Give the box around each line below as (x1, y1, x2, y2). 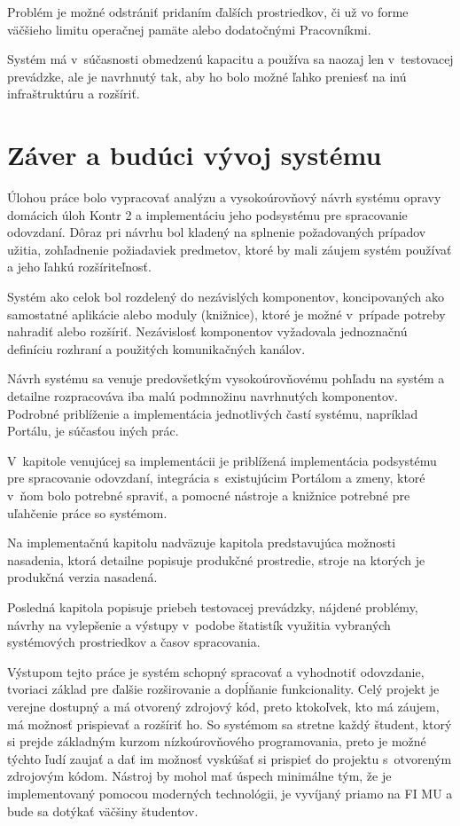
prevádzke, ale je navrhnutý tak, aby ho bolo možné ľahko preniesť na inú (7, 67, 407, 85)
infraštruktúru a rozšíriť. (7, 84, 140, 103)
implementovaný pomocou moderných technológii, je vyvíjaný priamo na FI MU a (7, 783, 453, 802)
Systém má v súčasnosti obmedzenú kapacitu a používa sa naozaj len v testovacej (7, 50, 454, 68)
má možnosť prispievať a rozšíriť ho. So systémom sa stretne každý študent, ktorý (7, 714, 452, 733)
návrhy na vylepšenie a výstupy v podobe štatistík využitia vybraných (7, 615, 391, 633)
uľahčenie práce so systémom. (7, 503, 168, 522)
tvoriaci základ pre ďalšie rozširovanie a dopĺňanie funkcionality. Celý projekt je (7, 680, 440, 698)
